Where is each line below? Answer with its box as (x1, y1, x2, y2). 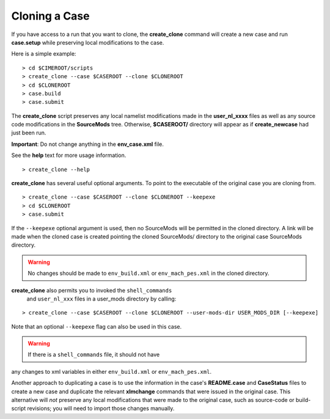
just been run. (11, 129, 46, 137)
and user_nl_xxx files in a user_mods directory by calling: (26, 295, 177, 302)
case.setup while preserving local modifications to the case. (11, 38, 164, 46)
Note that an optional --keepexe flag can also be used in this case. (11, 322, 182, 330)
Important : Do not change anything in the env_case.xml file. (11, 140, 164, 148)
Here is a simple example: (11, 50, 76, 57)
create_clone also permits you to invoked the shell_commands (11, 286, 172, 294)
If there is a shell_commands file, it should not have (28, 351, 160, 359)
